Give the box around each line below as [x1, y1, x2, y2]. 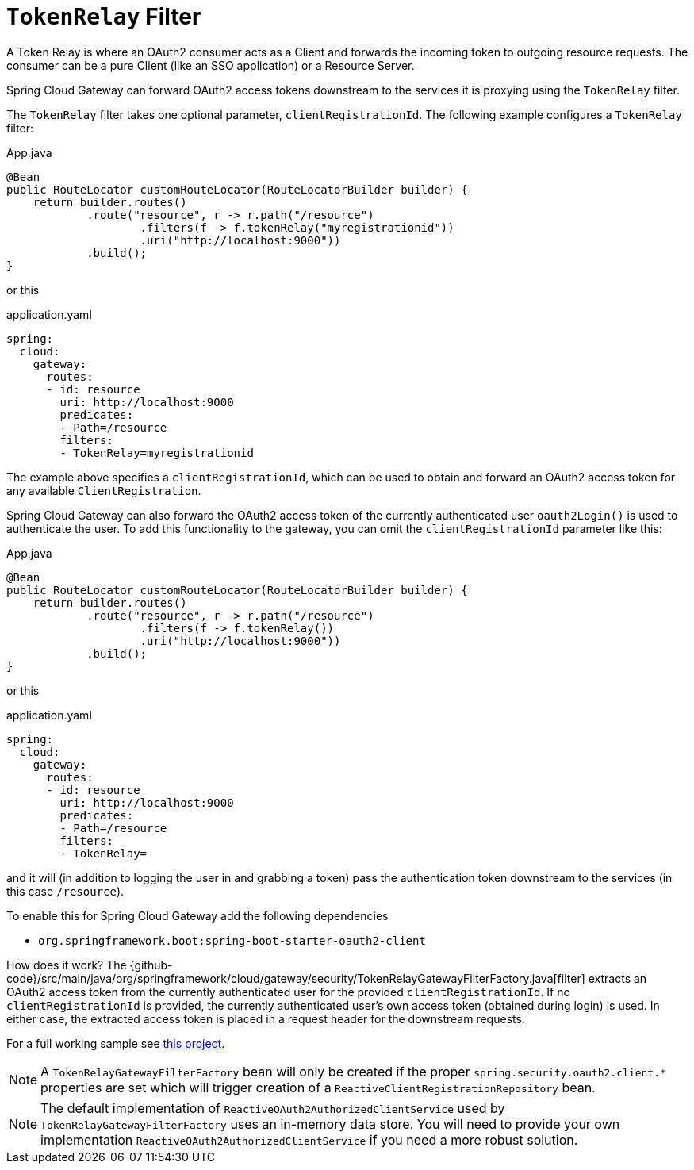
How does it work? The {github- [6, 957, 173, 972]
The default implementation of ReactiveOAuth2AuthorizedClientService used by [40, 1099, 505, 1116]
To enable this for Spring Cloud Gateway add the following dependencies [6, 908, 389, 923]
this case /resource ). [6, 884, 125, 898]
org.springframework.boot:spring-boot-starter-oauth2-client [38, 934, 426, 947]
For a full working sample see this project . [6, 1036, 225, 1050]
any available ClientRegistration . [6, 483, 201, 497]
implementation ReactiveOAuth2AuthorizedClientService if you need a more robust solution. [40, 1131, 578, 1148]
